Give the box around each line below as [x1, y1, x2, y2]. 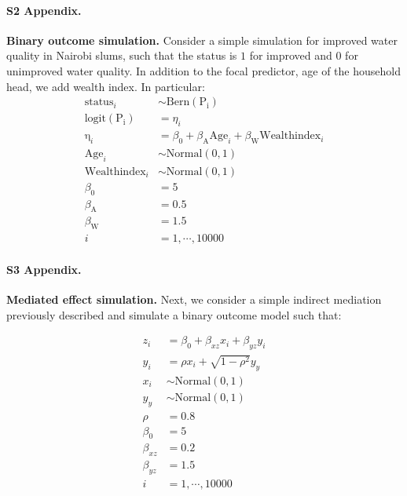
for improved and [249, 47, 332, 64]
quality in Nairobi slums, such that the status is [6, 47, 237, 64]
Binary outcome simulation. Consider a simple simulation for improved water [6, 31, 398, 48]
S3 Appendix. [6, 261, 82, 277]
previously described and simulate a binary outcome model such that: [6, 306, 342, 323]
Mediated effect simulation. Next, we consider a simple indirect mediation [6, 291, 382, 308]
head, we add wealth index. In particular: [6, 78, 205, 94]
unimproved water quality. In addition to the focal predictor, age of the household [6, 62, 401, 78]
